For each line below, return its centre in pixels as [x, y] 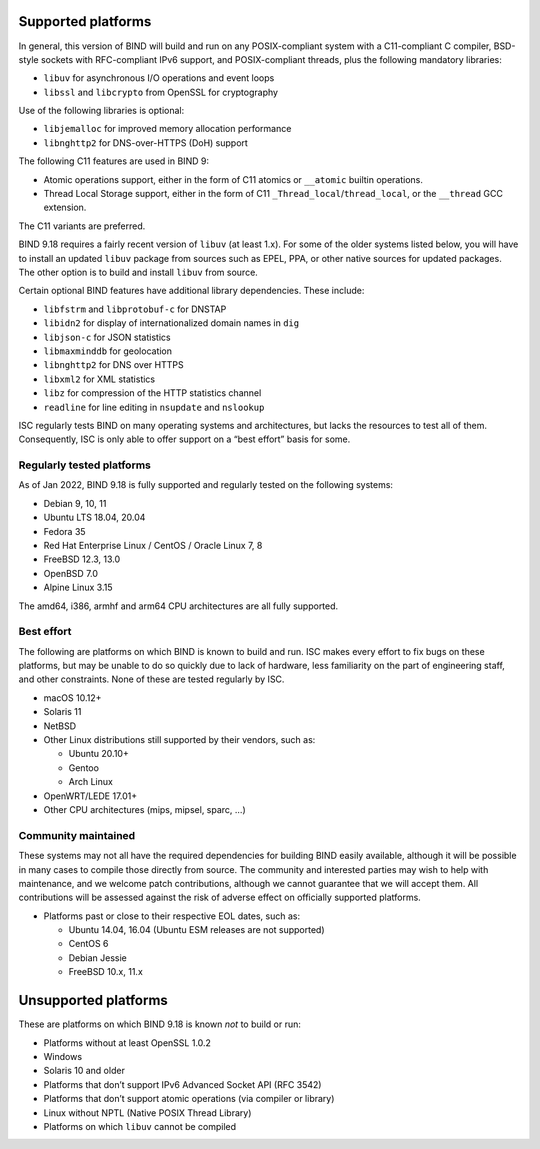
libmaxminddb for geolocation [108, 351]
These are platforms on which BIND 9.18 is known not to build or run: [160, 1024]
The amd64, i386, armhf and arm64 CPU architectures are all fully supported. [178, 606]
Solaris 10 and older [84, 1071]
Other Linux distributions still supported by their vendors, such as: [179, 740]
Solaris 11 [62, 712]
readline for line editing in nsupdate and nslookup [154, 407]
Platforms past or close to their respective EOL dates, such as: [171, 916]
